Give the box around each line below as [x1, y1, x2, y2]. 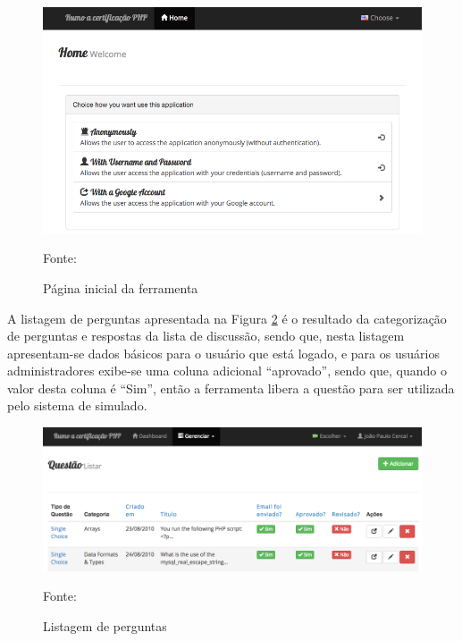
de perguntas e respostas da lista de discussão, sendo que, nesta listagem [7, 326, 405, 345]
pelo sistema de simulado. [7, 396, 147, 415]
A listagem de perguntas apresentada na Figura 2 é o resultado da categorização [7, 308, 447, 327]
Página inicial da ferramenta [43, 278, 198, 297]
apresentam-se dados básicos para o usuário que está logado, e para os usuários [7, 343, 440, 362]
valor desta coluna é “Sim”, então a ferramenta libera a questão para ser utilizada [7, 378, 455, 397]
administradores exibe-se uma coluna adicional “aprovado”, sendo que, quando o [7, 361, 447, 380]
